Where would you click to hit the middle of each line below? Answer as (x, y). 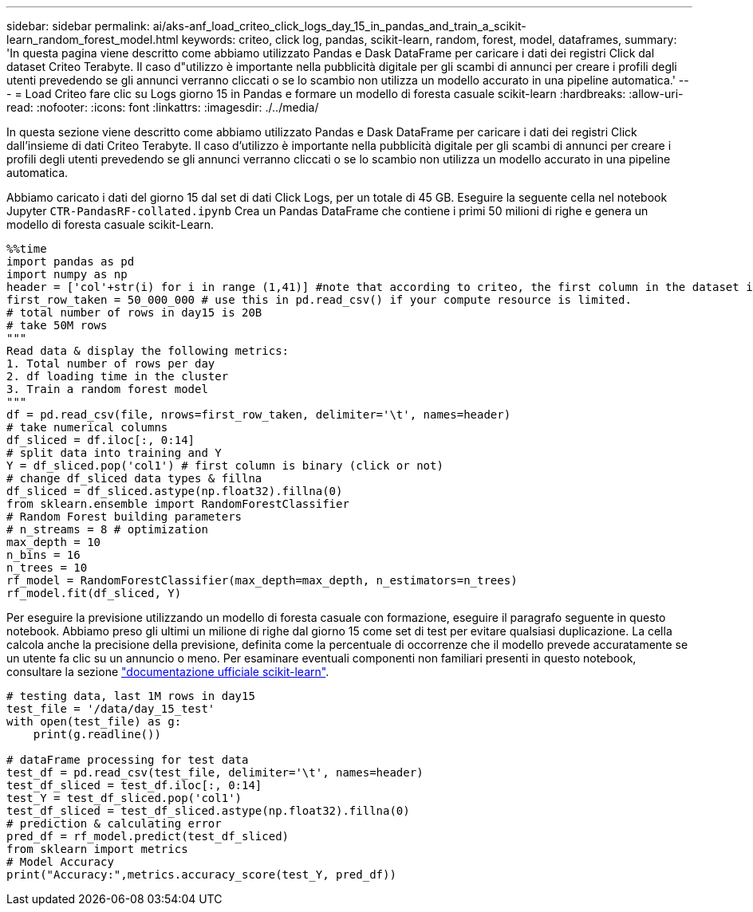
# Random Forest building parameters (124, 517)
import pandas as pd (71, 261)
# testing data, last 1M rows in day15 (131, 696)
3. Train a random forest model (107, 389)
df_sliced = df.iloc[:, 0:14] (101, 440)
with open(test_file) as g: (94, 721)
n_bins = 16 (43, 555)
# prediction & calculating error (114, 824)
